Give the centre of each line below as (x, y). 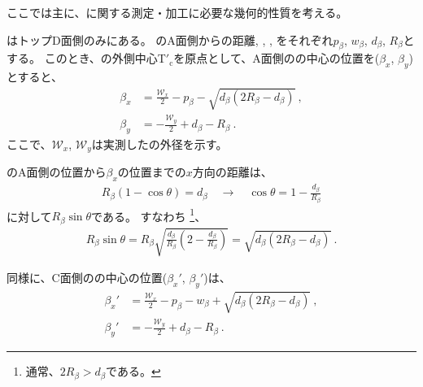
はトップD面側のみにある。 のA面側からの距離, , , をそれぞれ (170, 39)
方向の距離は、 (232, 172)
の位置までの (152, 172)
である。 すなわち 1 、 (149, 215)
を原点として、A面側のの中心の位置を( (277, 58)
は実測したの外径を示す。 (159, 143)
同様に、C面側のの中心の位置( (87, 278)
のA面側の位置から (57, 172)
